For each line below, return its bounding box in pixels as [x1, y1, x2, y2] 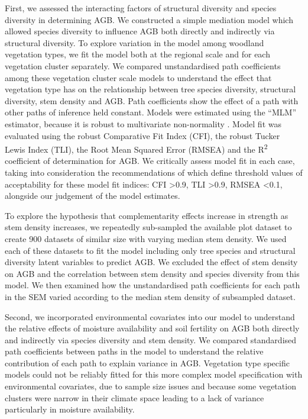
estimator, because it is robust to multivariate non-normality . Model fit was [5, 117, 281, 130]
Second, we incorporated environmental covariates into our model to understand [5, 310, 295, 323]
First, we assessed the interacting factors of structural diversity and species [5, 2, 277, 14]
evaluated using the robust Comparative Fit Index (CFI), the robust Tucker [5, 129, 280, 141]
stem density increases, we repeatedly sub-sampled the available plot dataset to [5, 221, 292, 233]
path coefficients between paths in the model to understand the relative [5, 345, 264, 357]
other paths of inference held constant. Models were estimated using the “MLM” [5, 106, 297, 118]
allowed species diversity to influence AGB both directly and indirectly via [5, 25, 275, 37]
